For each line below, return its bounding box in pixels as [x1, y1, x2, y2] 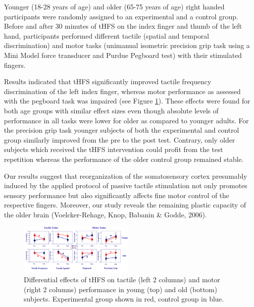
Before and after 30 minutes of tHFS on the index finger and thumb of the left [4, 21, 242, 31]
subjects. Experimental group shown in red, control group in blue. [24, 294, 224, 304]
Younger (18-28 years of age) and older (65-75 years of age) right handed [4, 1, 225, 11]
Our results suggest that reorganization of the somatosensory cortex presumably [4, 170, 247, 181]
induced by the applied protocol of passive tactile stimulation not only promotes [4, 180, 248, 191]
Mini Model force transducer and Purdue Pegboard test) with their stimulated [4, 50, 242, 60]
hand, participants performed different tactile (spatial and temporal [4, 30, 209, 41]
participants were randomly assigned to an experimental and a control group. [4, 11, 238, 21]
